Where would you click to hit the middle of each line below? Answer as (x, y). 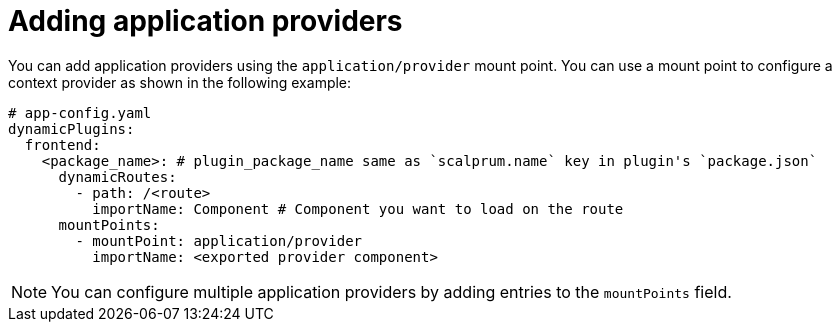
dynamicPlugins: (71, 128)
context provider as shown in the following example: (180, 82)
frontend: (62, 144)
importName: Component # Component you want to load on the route (358, 208)
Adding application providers (205, 21)
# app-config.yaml (80, 112)
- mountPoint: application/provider (219, 240)
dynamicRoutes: (117, 176)
